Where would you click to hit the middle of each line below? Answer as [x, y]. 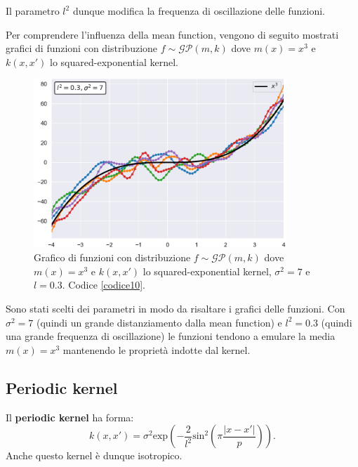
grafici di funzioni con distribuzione [82, 48]
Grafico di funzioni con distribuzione [112, 257]
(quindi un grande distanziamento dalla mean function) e [159, 322]
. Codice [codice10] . [104, 285]
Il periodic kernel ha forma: [70, 417]
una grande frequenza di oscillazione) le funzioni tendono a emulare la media [171, 336]
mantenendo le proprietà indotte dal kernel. [157, 349]
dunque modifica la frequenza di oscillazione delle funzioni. [199, 11]
